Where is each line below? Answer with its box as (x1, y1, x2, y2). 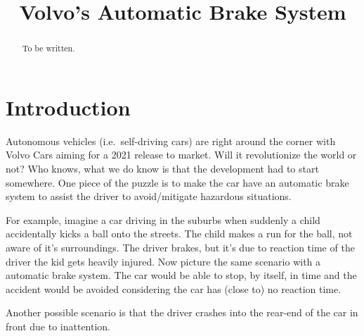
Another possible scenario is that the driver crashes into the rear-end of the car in (6, 305, 358, 320)
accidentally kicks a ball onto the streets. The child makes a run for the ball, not (6, 226, 353, 241)
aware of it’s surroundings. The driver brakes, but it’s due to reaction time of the (6, 239, 355, 254)
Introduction (6, 92, 131, 121)
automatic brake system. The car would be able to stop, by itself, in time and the (6, 268, 357, 282)
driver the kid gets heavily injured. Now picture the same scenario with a (6, 254, 321, 268)
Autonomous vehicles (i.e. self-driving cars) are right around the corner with (6, 133, 336, 148)
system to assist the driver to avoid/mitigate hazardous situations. (6, 189, 292, 204)
